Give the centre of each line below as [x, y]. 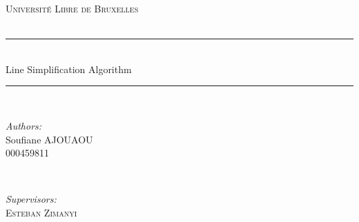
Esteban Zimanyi [41, 212]
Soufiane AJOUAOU [49, 139]
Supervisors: [31, 199]
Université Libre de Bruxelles [72, 8]
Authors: [24, 125]
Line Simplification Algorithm [69, 69]
